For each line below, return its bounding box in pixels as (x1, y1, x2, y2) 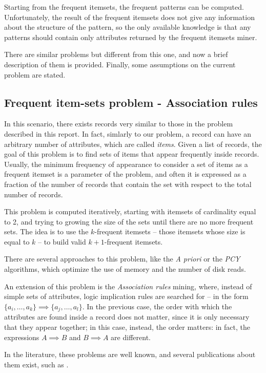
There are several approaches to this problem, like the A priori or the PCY (4, 253, 240, 264)
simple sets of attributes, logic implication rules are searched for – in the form (4, 291, 249, 302)
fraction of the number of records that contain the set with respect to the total (4, 178, 252, 189)
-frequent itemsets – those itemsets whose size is (94, 226, 245, 237)
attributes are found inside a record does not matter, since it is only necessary (4, 311, 250, 322)
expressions (4, 331, 39, 342)
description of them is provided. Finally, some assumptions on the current (4, 59, 236, 69)
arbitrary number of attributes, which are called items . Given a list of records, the (4, 138, 262, 149)
